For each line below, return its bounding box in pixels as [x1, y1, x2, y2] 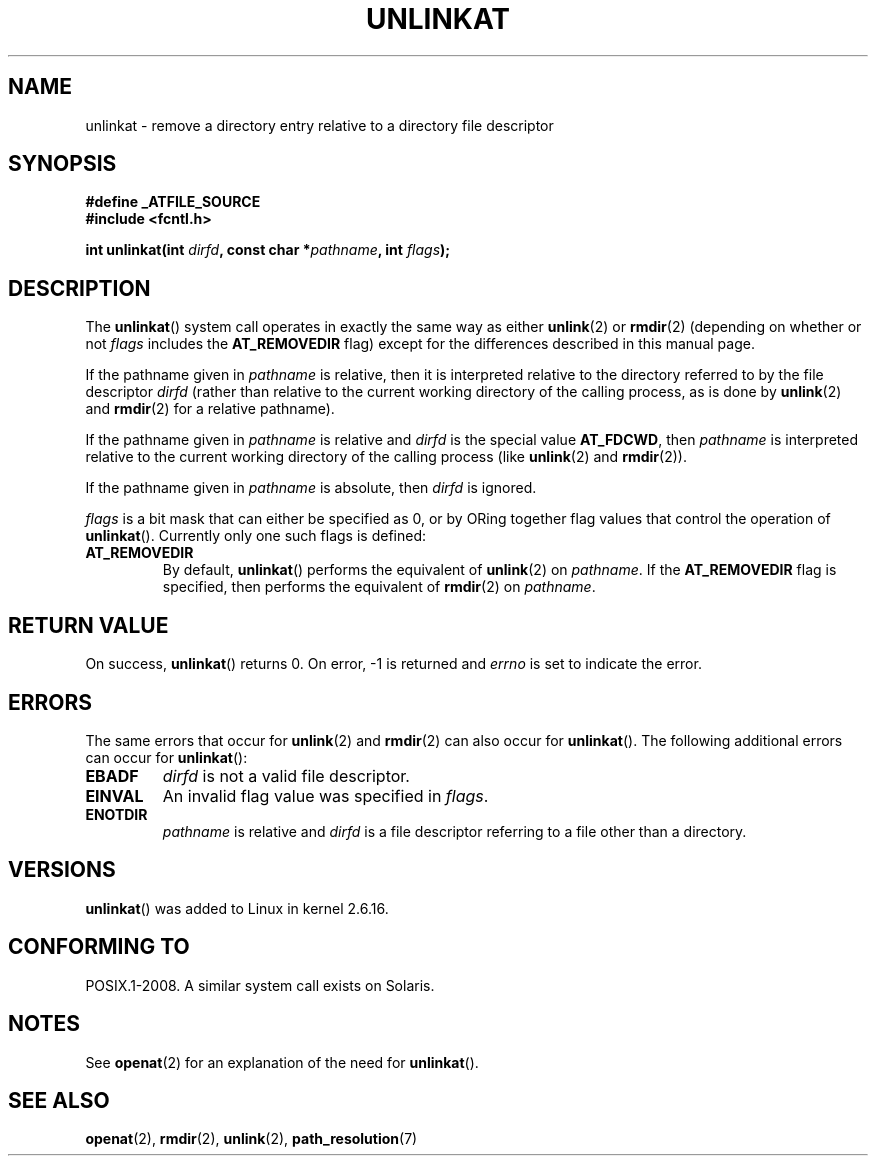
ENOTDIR [85, 805, 148, 823]
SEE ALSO [8, 1087, 110, 1113]
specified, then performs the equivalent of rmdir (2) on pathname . [162, 578, 596, 596]
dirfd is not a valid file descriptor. [162, 765, 410, 786]
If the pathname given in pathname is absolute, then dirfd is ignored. [85, 479, 537, 497]
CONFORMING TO [8, 934, 190, 960]
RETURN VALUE [8, 612, 169, 638]
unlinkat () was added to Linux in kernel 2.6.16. [85, 899, 389, 917]
